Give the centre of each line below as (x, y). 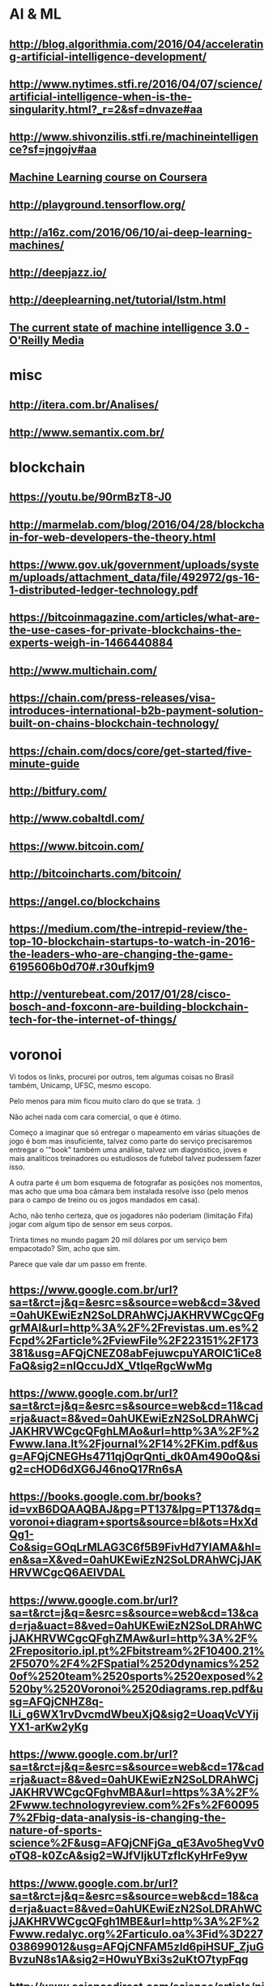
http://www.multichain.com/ (83, 671)
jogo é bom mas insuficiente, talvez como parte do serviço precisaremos (131, 1141)
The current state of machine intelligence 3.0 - (129, 328)
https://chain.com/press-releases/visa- (113, 698)
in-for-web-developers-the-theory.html (113, 537)
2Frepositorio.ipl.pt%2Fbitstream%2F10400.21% (137, 1651)
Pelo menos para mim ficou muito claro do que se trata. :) (105, 1101)
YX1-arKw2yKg (49, 1727)
